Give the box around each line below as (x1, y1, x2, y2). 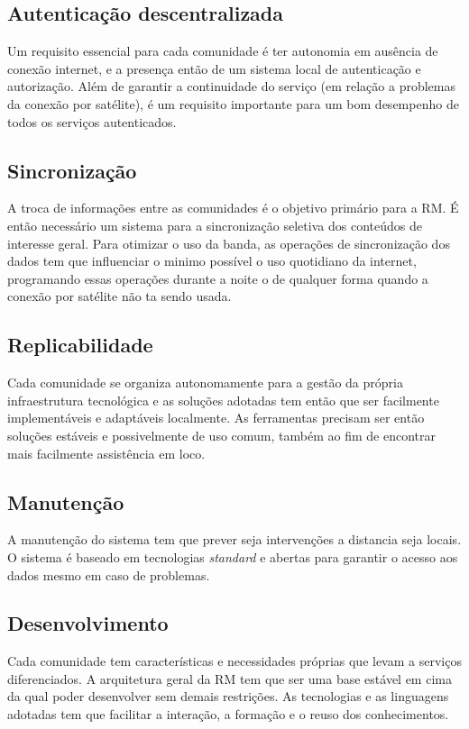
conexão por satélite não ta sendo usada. (7, 287, 232, 305)
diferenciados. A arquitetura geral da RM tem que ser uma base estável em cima (7, 669, 452, 688)
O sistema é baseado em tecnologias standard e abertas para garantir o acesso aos (7, 547, 458, 566)
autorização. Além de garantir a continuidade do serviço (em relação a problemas (7, 77, 455, 96)
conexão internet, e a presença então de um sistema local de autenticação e (7, 59, 421, 77)
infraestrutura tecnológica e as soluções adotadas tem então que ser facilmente (7, 390, 439, 409)
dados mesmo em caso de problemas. (7, 565, 210, 584)
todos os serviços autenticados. (7, 112, 177, 131)
